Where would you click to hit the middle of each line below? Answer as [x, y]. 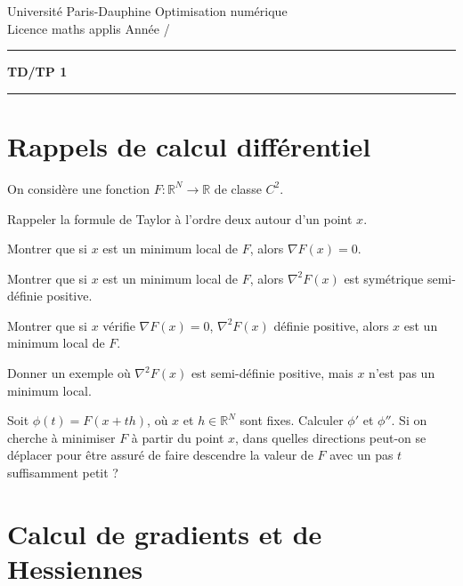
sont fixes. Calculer [292, 420]
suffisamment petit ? [63, 473]
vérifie [119, 325]
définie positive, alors [331, 325]
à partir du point [178, 437]
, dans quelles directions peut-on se [331, 437]
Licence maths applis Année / [89, 28]
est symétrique [384, 278]
